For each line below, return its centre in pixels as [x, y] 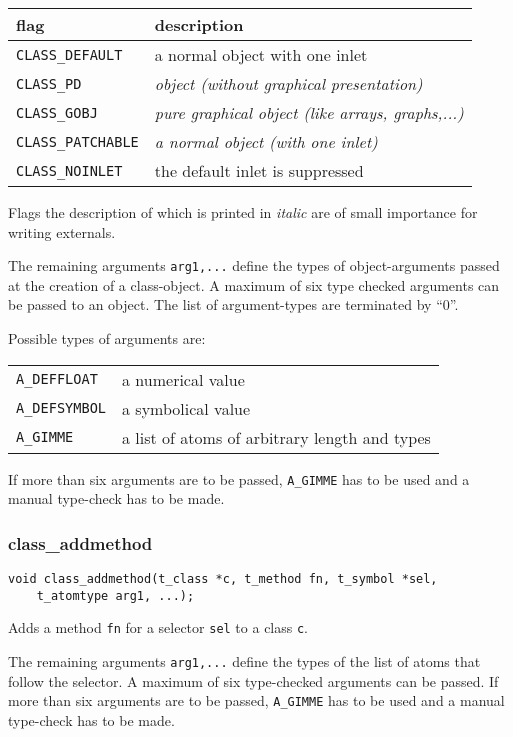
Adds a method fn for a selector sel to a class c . [158, 627]
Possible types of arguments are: [107, 338]
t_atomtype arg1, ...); [115, 595]
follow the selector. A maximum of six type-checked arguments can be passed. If [253, 680]
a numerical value [183, 379]
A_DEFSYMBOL [61, 408]
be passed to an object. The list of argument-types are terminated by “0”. [233, 304]
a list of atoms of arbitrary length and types [276, 437]
